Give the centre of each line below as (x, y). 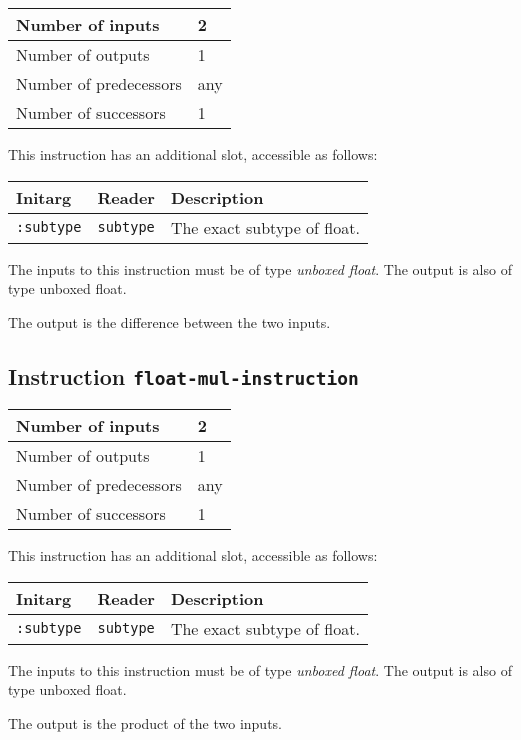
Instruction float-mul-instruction (183, 375)
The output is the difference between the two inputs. (169, 321)
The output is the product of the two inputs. (145, 722)
